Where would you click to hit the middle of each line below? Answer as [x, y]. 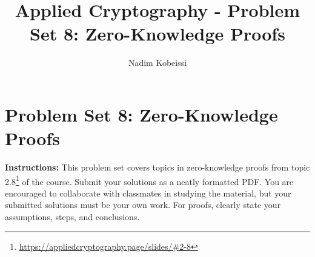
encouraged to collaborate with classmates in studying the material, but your [148, 193]
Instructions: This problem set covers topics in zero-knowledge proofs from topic [157, 167]
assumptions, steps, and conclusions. [72, 217]
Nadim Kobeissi [157, 63]
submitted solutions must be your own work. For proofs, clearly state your [143, 205]
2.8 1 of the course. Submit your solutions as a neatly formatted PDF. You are [149, 180]
